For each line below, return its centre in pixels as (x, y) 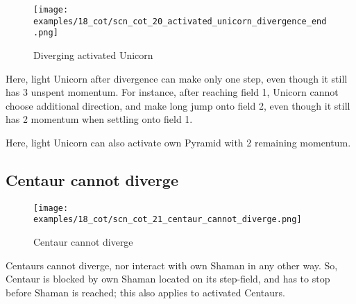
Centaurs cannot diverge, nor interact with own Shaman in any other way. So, (172, 265)
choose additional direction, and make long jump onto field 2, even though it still (178, 105)
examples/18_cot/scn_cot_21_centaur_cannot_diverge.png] (168, 220)
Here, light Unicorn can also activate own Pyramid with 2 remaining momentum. (178, 142)
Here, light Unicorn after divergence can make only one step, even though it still (177, 78)
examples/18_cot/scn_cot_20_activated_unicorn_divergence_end (180, 21)
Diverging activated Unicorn (93, 54)
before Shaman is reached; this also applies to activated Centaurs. (145, 292)
